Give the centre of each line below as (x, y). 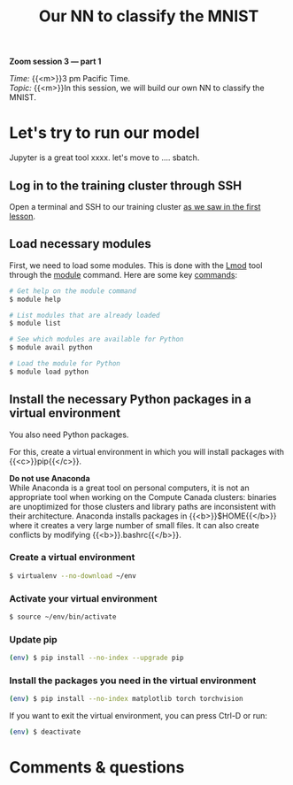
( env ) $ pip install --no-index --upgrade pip (96, 658)
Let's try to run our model (104, 133)
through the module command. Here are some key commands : (123, 274)
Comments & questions (97, 768)
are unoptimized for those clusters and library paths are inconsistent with (143, 506)
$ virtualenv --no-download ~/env (73, 576)
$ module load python (49, 372)
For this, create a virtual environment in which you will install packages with (147, 451)
